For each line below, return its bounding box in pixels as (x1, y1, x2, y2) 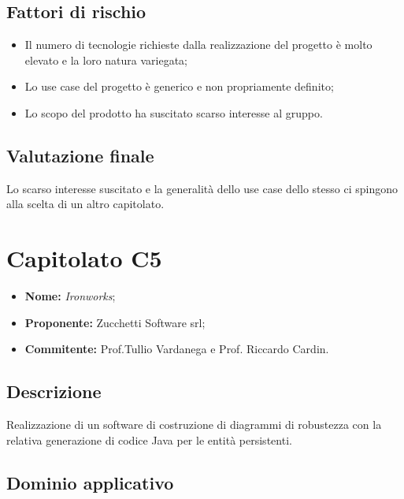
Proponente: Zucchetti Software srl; (24, 314, 206, 330)
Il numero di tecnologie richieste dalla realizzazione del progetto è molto (24, 36, 372, 53)
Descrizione (6, 379, 102, 404)
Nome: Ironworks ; (24, 288, 116, 304)
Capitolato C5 (6, 242, 162, 274)
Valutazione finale (6, 143, 154, 167)
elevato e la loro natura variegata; (24, 51, 188, 68)
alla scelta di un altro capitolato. (6, 196, 165, 212)
